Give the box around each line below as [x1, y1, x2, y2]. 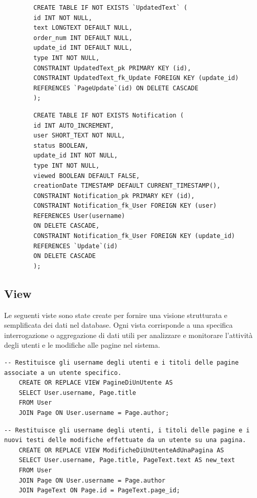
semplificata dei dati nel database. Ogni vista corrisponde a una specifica [4, 320, 233, 330]
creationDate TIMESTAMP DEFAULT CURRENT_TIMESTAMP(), [33, 182, 221, 190]
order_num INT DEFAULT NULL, [33, 34, 133, 42]
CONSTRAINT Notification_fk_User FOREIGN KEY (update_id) [33, 232, 235, 240]
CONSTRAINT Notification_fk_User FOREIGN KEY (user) [33, 202, 217, 210]
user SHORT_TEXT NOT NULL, [33, 132, 125, 140]
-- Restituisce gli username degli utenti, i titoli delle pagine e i [4, 426, 250, 434]
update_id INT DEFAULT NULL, [33, 44, 133, 52]
